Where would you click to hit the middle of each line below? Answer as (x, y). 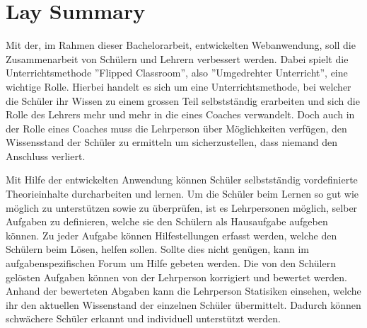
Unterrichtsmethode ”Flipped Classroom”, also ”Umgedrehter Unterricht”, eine (177, 73)
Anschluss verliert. (46, 155)
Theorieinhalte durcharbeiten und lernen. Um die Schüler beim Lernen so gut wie (182, 194)
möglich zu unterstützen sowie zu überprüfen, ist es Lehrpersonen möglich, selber (182, 207)
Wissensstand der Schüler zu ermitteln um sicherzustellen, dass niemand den (171, 142)
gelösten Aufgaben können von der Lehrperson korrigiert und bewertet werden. (176, 277)
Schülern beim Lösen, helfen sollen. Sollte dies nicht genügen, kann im (158, 249)
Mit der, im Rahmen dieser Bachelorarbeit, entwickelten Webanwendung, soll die (181, 45)
